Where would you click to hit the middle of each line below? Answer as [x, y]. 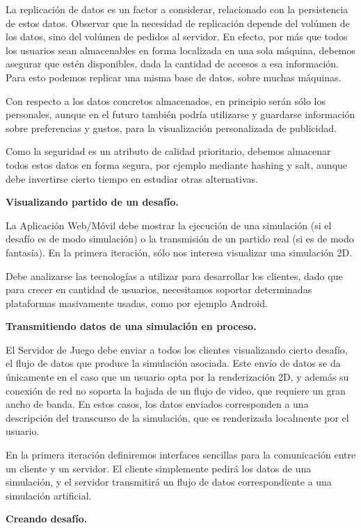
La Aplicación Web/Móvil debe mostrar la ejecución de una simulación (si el [169, 225]
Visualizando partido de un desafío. [92, 202]
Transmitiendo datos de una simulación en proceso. [131, 326]
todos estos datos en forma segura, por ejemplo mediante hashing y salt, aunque [177, 164]
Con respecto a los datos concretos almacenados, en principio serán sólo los [166, 100]
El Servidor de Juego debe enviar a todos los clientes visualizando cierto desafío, [177, 349]
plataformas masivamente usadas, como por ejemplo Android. [137, 303]
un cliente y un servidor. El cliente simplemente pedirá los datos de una [159, 468]
